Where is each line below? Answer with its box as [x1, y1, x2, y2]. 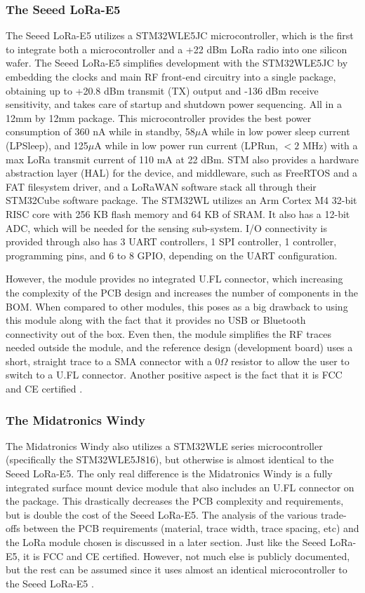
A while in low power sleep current [201, 124, 350, 139]
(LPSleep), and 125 [6, 137, 88, 152]
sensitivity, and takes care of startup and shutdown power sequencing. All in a [6, 97, 342, 111]
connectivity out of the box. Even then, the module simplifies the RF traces [6, 326, 332, 341]
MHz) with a [303, 137, 358, 152]
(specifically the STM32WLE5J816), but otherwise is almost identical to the [6, 452, 334, 467]
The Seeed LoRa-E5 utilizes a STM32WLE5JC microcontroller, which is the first [6, 28, 354, 43]
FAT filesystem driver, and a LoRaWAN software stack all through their [6, 179, 317, 193]
